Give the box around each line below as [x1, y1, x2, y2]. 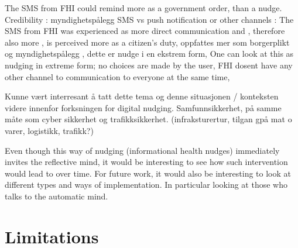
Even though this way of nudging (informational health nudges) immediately [5, 144, 280, 156]
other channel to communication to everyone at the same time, [5, 70, 230, 82]
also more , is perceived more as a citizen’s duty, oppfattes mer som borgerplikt [5, 36, 290, 48]
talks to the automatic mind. [5, 190, 108, 202]
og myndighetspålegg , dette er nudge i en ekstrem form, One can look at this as [5, 47, 294, 60]
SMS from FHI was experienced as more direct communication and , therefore [5, 25, 285, 37]
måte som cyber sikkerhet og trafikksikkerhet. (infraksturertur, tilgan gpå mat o [5, 113, 292, 125]
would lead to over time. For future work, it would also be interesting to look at [5, 167, 291, 179]
